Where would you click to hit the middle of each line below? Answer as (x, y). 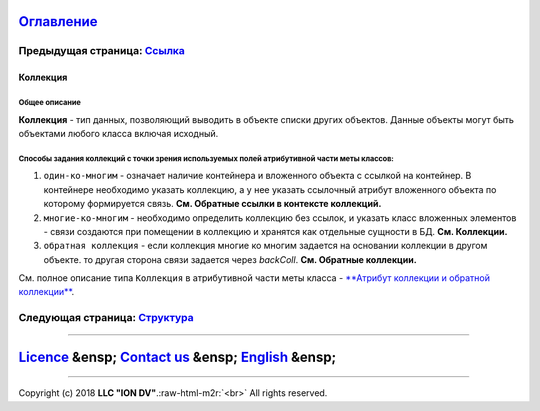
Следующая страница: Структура (106, 318)
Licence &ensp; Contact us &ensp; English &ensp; (177, 356)
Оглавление (58, 21)
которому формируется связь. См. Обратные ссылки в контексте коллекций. (212, 204)
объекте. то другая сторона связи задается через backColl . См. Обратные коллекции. (230, 259)
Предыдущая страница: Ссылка (101, 51)
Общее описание (50, 102)
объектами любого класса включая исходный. (118, 133)
